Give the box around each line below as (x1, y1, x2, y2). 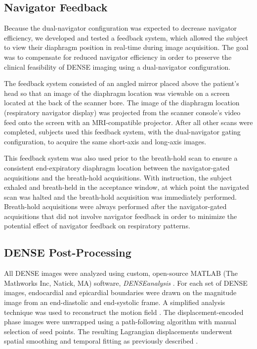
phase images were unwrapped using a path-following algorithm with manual (4, 316, 237, 327)
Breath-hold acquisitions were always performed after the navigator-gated (4, 201, 227, 212)
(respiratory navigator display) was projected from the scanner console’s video (4, 107, 241, 117)
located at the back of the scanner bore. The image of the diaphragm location (4, 97, 240, 108)
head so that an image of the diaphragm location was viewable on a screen (4, 87, 230, 98)
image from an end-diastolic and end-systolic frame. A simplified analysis (4, 297, 225, 307)
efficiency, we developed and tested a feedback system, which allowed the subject (4, 32, 248, 43)
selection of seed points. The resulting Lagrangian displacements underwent (4, 326, 232, 336)
